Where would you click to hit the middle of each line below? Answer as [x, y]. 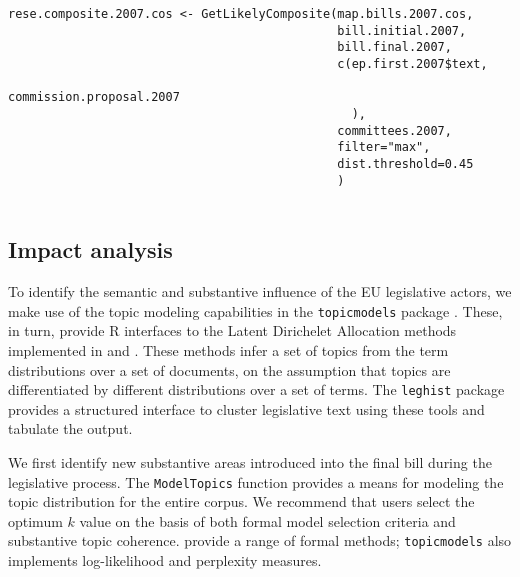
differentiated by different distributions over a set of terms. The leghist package [256, 389]
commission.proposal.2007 [94, 97]
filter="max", [384, 147]
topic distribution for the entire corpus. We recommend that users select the [241, 501]
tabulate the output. [70, 428]
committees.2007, [394, 130]
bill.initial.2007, [402, 30]
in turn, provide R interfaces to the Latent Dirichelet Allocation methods [232, 330]
